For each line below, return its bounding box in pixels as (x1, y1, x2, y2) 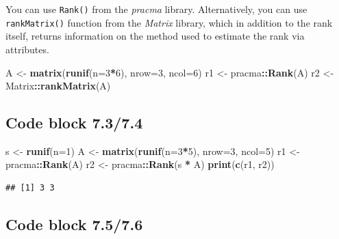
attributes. (5, 42, 49, 56)
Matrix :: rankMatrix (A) (5, 79, 111, 93)
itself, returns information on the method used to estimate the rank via (5, 29, 305, 43)
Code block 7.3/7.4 (5, 112, 143, 133)
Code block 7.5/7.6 (5, 214, 143, 235)
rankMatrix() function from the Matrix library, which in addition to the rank (5, 15, 333, 29)
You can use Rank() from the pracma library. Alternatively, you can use (5, 2, 307, 16)
